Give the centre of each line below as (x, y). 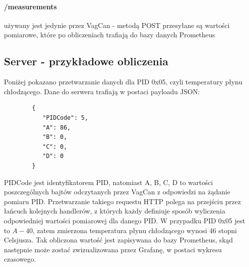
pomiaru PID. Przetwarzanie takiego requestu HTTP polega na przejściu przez (123, 201)
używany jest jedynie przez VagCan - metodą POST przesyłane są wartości (117, 25)
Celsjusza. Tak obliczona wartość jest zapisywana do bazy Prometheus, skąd (119, 240)
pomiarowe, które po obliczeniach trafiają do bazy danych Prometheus (110, 35)
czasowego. (20, 259)
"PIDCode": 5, (65, 118)
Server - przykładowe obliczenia (86, 61)
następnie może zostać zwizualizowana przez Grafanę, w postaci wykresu (113, 249)
